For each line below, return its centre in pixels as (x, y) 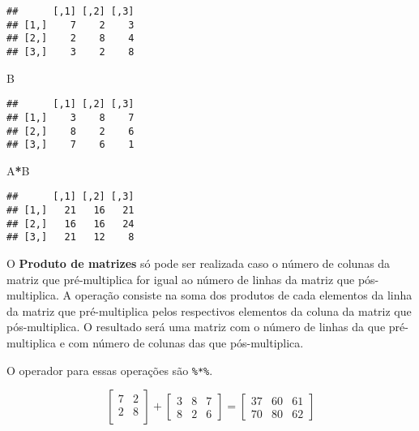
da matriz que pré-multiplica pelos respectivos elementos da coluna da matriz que (209, 310)
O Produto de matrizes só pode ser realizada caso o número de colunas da (199, 263)
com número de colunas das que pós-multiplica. (186, 343)
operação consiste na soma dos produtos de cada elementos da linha (244, 295)
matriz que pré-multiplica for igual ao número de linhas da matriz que (181, 279)
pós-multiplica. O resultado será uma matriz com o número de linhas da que (196, 327)
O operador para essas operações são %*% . (110, 370)
